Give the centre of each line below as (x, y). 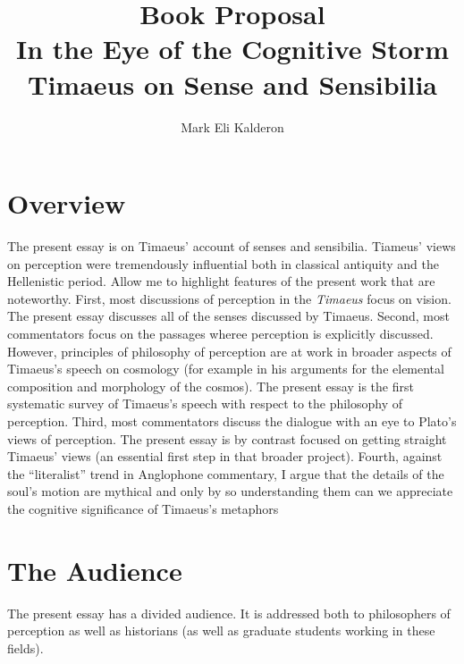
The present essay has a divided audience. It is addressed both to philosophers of (229, 613)
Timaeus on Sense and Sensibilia (232, 84)
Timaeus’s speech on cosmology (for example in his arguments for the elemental (226, 369)
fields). (25, 647)
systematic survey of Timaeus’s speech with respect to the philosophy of (205, 403)
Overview (67, 203)
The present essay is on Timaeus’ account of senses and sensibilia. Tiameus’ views (232, 246)
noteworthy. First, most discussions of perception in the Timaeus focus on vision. (229, 298)
